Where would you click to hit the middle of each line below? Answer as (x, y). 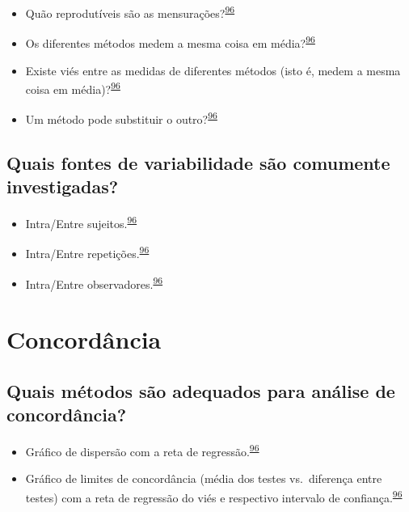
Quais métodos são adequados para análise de (201, 390)
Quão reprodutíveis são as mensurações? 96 (130, 12)
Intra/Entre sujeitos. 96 (81, 222)
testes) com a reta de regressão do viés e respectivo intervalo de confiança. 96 (214, 496)
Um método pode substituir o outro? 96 (121, 118)
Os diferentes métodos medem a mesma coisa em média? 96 (170, 42)
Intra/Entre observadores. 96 (94, 282)
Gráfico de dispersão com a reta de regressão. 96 (142, 450)
